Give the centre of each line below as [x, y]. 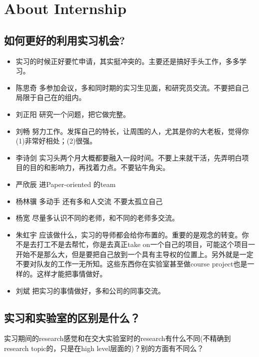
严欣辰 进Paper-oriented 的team [66, 184]
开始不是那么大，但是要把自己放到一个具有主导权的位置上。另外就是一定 [134, 254]
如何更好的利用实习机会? [65, 40]
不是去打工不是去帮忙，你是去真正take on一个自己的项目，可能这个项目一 [135, 244]
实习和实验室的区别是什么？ [72, 317]
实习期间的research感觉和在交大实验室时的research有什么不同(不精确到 [118, 338]
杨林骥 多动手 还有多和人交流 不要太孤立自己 [89, 201]
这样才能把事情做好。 [72, 274]
